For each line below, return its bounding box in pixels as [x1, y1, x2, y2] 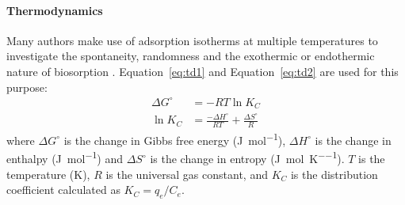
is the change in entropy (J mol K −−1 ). [150, 148, 345, 166]
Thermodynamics [6, 2, 103, 18]
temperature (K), [6, 165, 90, 182]
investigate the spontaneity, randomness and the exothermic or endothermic [6, 47, 375, 64]
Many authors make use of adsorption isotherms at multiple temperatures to [6, 32, 378, 48]
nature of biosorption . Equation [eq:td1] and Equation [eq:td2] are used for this [6, 63, 399, 79]
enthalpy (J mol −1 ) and [6, 148, 123, 166]
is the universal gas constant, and [105, 165, 268, 182]
